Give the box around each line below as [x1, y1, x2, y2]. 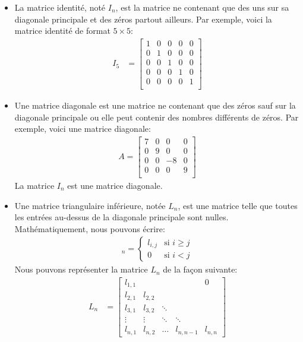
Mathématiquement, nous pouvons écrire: [14, 222, 165, 235]
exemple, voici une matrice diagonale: [14, 122, 151, 135]
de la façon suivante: [163, 263, 238, 275]
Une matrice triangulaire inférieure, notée [14, 199, 166, 211]
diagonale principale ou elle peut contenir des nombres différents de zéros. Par [14, 110, 299, 123]
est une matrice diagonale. [67, 179, 163, 191]
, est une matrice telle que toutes [178, 199, 298, 211]
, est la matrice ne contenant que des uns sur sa [115, 1, 289, 13]
